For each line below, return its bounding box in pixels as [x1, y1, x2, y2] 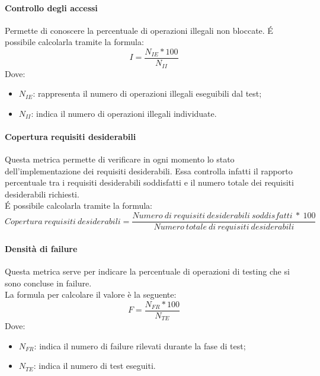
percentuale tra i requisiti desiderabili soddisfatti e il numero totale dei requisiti [5, 176, 294, 189]
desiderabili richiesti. [5, 187, 79, 200]
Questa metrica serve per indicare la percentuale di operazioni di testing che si [5, 265, 290, 277]
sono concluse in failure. [5, 276, 92, 289]
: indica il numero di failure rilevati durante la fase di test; [34, 339, 246, 352]
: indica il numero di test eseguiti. [33, 359, 156, 372]
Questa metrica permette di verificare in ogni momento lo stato [5, 153, 235, 165]
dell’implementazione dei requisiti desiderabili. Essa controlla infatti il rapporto [5, 164, 293, 177]
